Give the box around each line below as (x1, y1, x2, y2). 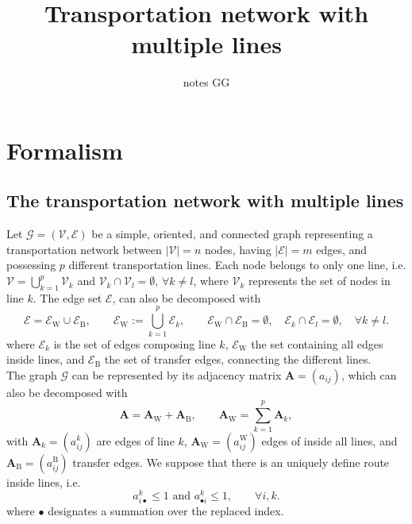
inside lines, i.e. (6, 473, 81, 490)
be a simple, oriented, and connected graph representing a (91, 225, 373, 242)
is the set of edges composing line (53, 335, 216, 352)
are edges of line (96, 432, 175, 449)
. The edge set (33, 289, 102, 306)
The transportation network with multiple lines (6, 188, 404, 213)
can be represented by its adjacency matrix (71, 366, 282, 383)
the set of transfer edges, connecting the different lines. (104, 351, 372, 368)
